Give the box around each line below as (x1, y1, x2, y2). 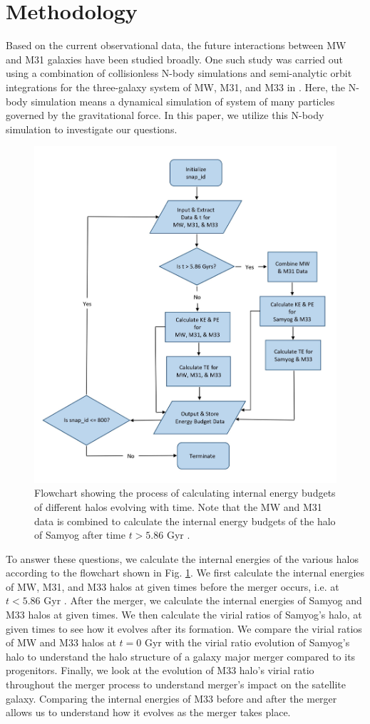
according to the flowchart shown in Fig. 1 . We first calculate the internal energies (6, 565, 365, 580)
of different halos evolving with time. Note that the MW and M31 (34, 499, 322, 514)
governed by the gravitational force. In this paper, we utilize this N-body (6, 108, 324, 123)
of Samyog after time (34, 527, 125, 542)
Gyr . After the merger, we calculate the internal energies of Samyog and (43, 593, 362, 608)
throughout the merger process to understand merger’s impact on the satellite (6, 677, 346, 692)
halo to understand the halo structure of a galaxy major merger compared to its (6, 648, 356, 663)
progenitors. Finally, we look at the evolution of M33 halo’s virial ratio (6, 663, 314, 678)
